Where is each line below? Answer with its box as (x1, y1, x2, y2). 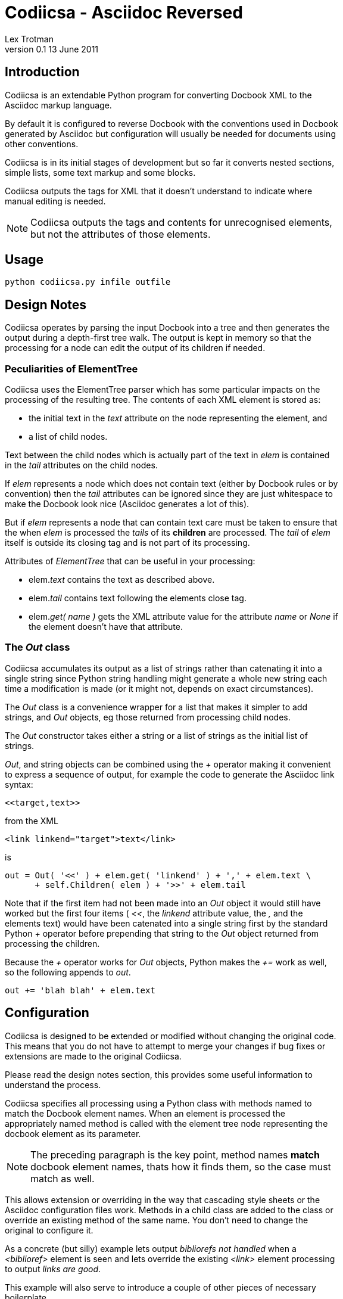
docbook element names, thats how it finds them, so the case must (30, 1160, 331, 1173)
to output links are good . (5, 1263, 101, 1274)
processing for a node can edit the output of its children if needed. (5, 343, 266, 353)
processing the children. (5, 938, 100, 949)
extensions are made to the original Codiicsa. (5, 1051, 182, 1061)
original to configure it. (5, 1225, 93, 1235)
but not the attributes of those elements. (30, 228, 211, 240)
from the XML (5, 815, 58, 826)
